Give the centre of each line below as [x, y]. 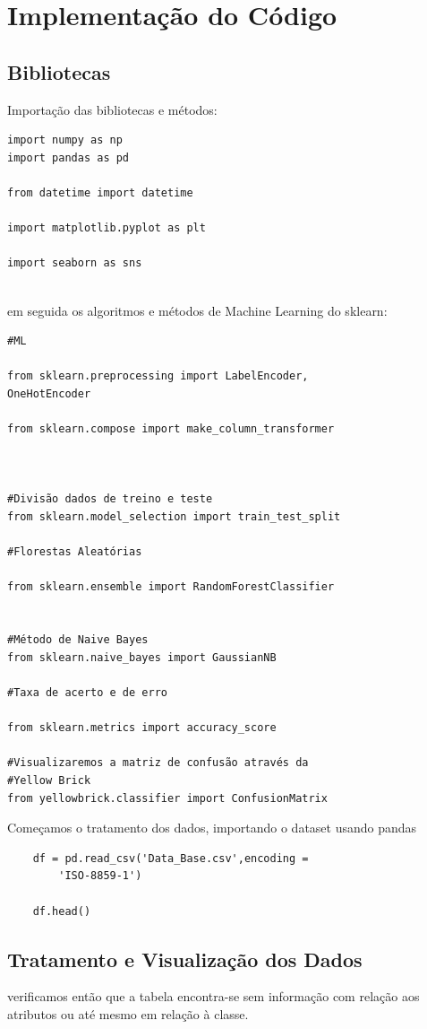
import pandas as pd [68, 157]
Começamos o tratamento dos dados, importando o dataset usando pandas [212, 828]
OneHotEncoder [49, 393]
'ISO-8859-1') [100, 876]
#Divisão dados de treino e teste [110, 499]
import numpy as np [65, 140]
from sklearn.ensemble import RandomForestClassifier [171, 587]
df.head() [62, 911]
